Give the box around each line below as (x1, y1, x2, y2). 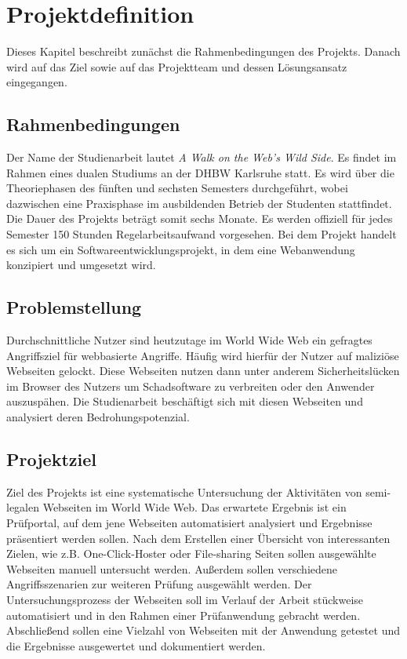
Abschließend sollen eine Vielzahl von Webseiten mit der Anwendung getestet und (6, 622, 400, 639)
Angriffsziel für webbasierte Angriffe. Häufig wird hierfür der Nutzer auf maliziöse (6, 347, 399, 363)
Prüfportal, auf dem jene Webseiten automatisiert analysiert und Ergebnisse (6, 515, 372, 531)
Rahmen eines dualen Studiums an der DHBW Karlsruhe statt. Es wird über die (6, 164, 394, 180)
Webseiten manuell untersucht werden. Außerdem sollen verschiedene (6, 560, 337, 577)
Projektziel (6, 447, 96, 471)
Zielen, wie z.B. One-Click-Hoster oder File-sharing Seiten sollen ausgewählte (6, 545, 376, 562)
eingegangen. (6, 74, 67, 90)
